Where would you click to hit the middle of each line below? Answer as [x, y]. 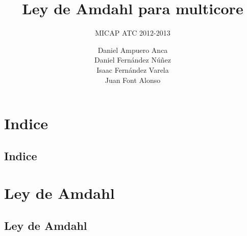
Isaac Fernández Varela [133, 69]
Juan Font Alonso [133, 80]
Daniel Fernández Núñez [133, 60]
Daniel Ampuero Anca [133, 50]
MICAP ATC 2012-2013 [133, 33]
